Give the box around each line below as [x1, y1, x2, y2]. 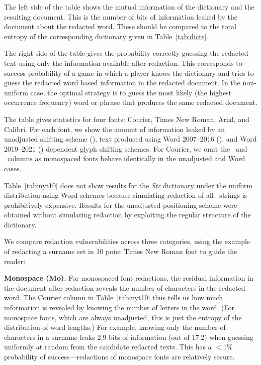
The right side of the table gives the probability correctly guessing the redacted [4, 48, 248, 58]
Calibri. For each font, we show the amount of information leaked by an [4, 124, 225, 134]
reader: [4, 256, 26, 266]
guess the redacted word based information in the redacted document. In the [4, 77, 240, 88]
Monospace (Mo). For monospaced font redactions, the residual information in [4, 273, 253, 283]
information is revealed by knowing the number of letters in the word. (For [4, 302, 234, 313]
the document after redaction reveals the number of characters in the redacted [4, 282, 245, 293]
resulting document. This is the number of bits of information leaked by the [4, 11, 238, 22]
